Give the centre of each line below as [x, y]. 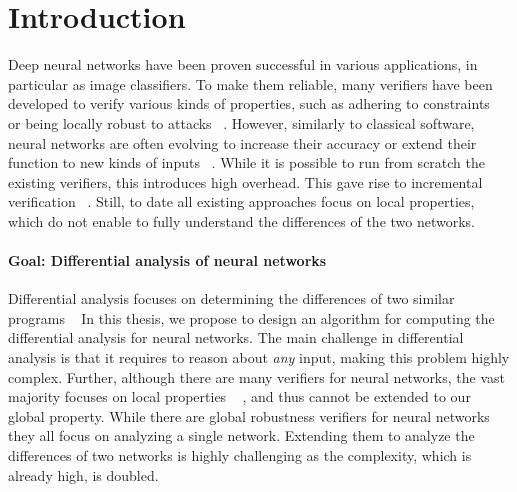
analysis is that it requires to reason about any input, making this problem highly [259, 357]
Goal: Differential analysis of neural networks [167, 260]
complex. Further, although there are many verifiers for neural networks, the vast [257, 376]
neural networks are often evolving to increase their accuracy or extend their [242, 142]
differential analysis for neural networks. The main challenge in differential [236, 337]
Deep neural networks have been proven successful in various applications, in [243, 64]
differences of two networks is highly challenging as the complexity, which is [240, 455]
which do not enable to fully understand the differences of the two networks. [242, 220]
